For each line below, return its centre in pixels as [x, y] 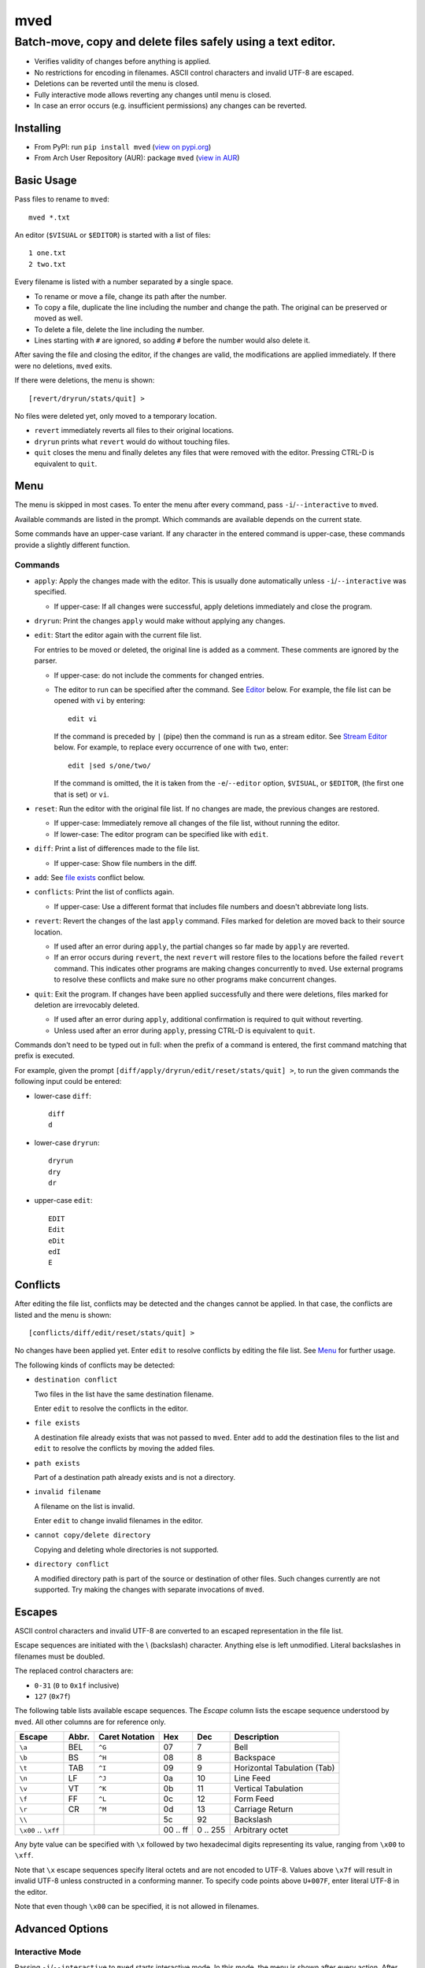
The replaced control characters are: [74, 1671]
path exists [57, 1463]
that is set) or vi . [81, 794]
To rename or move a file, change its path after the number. [131, 296]
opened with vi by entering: [100, 701]
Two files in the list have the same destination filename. [124, 1394]
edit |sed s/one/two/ [109, 765]
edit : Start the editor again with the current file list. [118, 635]
